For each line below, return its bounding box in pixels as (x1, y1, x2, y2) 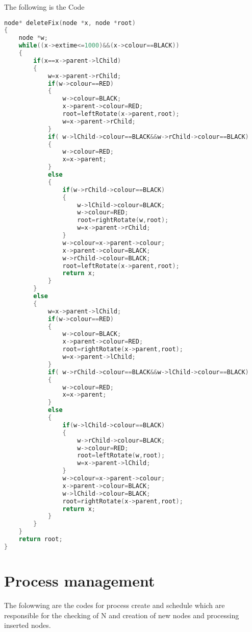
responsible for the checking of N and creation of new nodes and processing (4, 610, 239, 620)
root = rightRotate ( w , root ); (77, 216, 169, 224)
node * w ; (18, 34, 48, 42)
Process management (4, 570, 155, 591)
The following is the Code (4, 2, 85, 12)
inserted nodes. (4, 620, 51, 630)
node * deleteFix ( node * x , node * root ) (4, 19, 136, 27)
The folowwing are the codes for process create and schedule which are (4, 599, 225, 610)
